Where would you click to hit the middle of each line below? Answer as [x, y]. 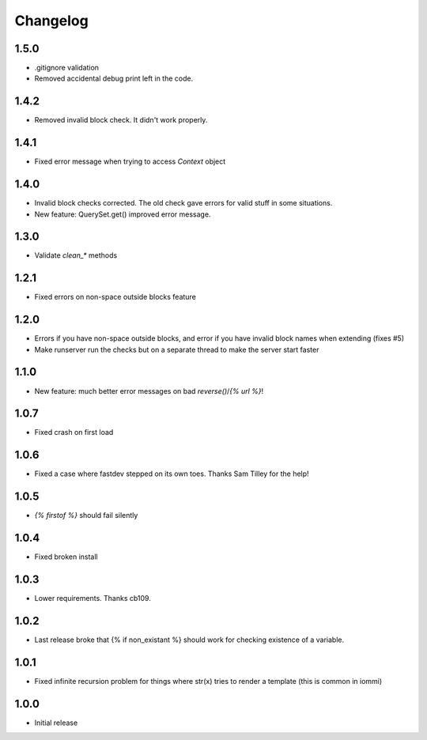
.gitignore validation [66, 68]
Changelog [51, 21]
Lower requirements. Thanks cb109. [93, 598]
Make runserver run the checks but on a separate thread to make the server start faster [177, 349]
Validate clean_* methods [76, 255]
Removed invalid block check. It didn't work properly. [121, 120]
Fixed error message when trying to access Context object [130, 161]
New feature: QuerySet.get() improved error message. [123, 214]
